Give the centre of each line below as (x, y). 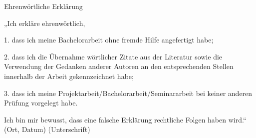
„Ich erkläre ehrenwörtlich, (45, 23)
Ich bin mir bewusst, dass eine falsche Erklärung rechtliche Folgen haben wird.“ (125, 119)
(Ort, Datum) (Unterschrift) (47, 129)
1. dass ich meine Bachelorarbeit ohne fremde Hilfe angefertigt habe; (109, 40)
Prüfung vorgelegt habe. (41, 103)
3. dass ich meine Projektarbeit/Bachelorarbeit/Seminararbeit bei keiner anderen (128, 93)
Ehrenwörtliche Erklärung (43, 6)
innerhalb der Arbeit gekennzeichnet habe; (69, 76)
